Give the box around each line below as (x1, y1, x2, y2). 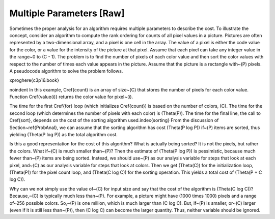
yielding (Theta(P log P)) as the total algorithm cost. (9, 132, 118, 138)
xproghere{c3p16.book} (9, 77, 60, 83)
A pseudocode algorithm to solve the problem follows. (9, 68, 123, 74)
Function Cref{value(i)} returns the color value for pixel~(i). (9, 94, 133, 100)
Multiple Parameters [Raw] (9, 8, 125, 19)
